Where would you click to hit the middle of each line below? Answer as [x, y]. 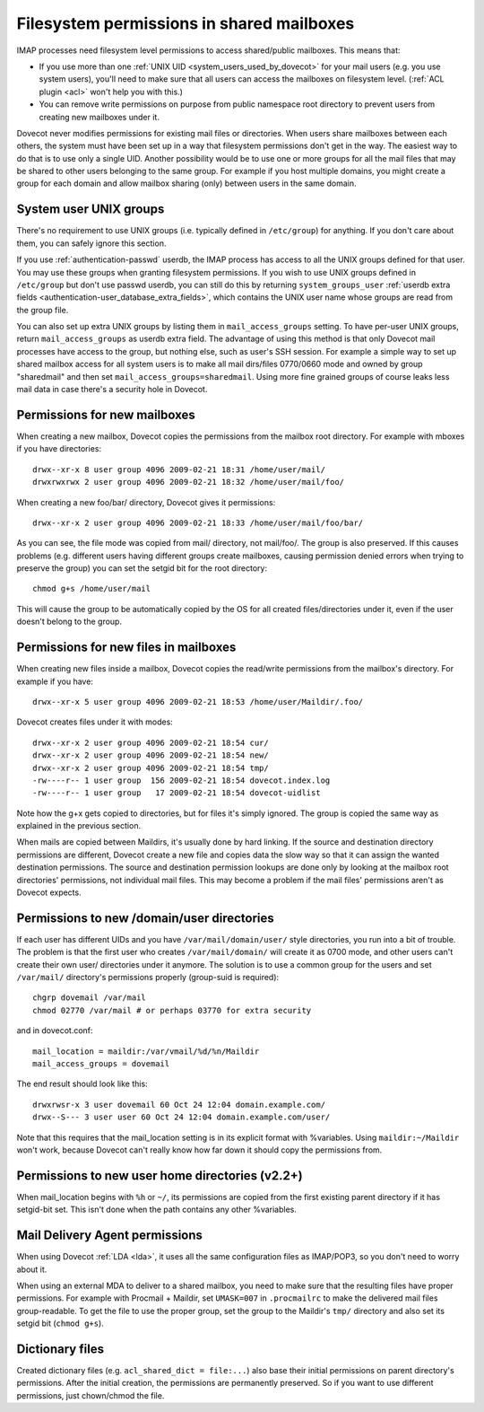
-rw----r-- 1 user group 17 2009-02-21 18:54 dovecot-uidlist [177, 793]
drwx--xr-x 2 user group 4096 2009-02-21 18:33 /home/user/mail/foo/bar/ [198, 522]
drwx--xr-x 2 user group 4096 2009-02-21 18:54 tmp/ [151, 768]
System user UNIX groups [91, 210]
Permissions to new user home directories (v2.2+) [160, 1175]
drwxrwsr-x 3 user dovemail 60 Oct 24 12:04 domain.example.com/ [179, 1105]
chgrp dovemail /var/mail [90, 998]
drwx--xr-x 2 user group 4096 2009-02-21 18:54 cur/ [151, 742]
